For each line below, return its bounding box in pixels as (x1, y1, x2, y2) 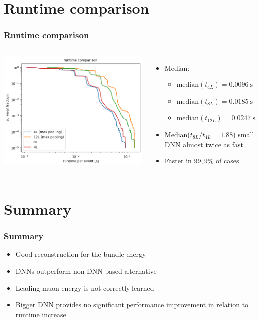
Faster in (164, 156, 192, 166)
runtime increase (15, 309, 66, 319)
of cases (216, 156, 239, 166)
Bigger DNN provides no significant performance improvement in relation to (15, 299, 249, 310)
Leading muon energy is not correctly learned (15, 282, 154, 293)
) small (233, 129, 254, 139)
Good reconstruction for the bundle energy (15, 249, 146, 259)
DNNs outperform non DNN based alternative (15, 265, 157, 276)
